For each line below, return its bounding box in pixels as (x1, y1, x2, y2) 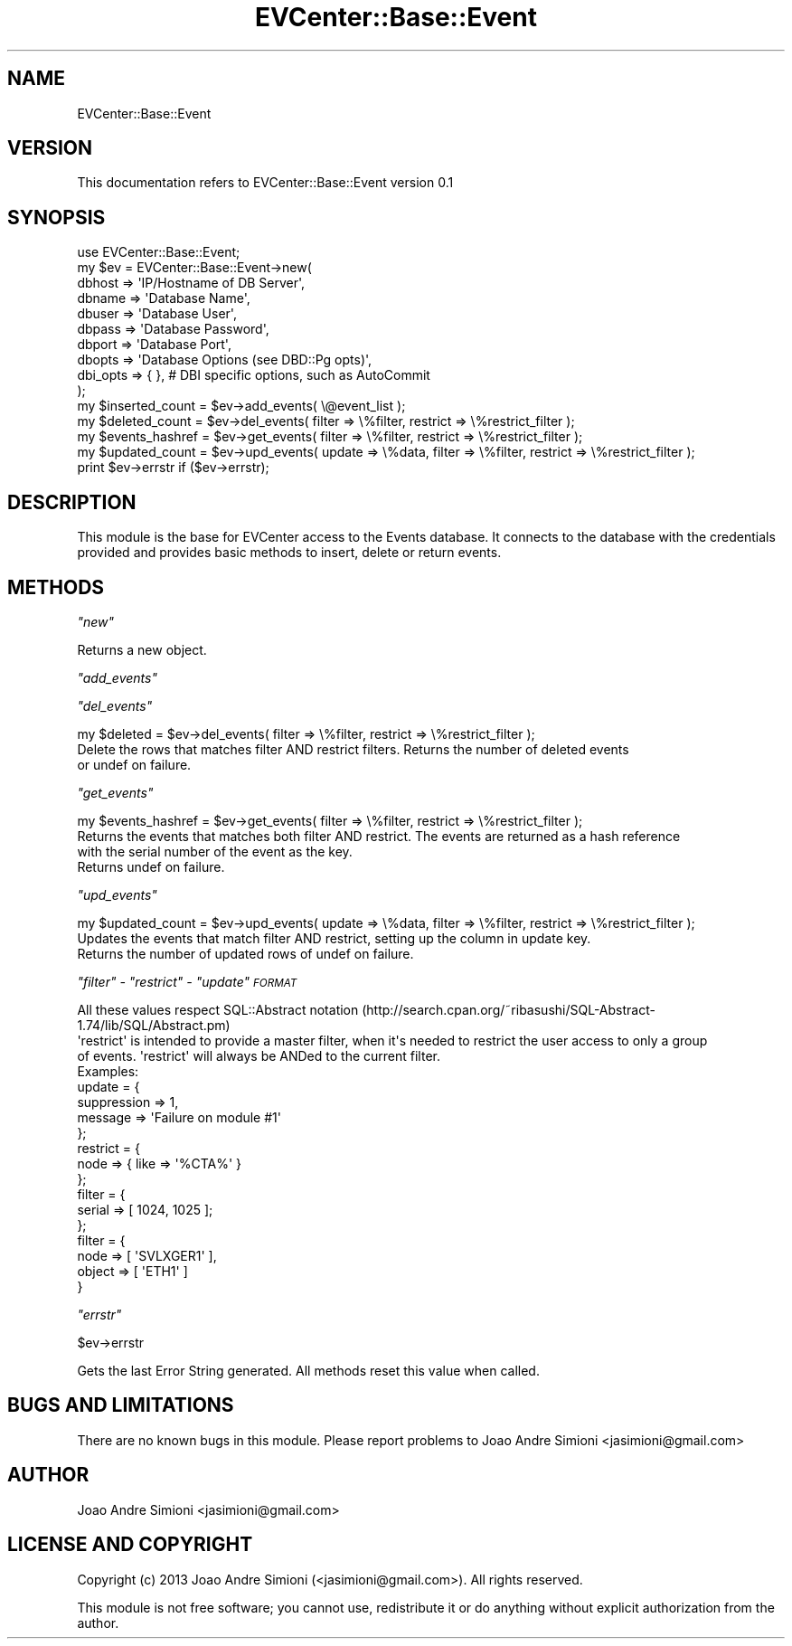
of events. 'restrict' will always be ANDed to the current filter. (77, 1047, 440, 1064)
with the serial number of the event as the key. (77, 843, 353, 859)
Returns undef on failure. (77, 858, 225, 875)
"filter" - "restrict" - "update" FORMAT (77, 973, 297, 989)
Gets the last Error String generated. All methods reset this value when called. (77, 1362, 540, 1378)
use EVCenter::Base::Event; (77, 244, 240, 260)
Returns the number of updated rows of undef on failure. (77, 945, 414, 961)
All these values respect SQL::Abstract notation (77, 1001, 359, 1017)
